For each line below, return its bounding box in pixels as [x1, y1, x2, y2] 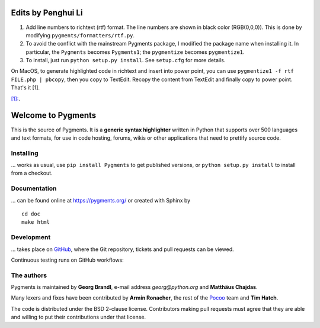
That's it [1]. [11, 84, 40, 91]
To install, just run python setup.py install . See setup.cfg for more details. [25, 57, 226, 64]
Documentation [11, 184, 57, 192]
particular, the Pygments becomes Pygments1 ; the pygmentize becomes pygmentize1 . [25, 48, 245, 56]
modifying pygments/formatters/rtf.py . [25, 31, 135, 38]
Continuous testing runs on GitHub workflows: [11, 256, 124, 263]
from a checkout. [11, 169, 53, 177]
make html [21, 219, 50, 226]
